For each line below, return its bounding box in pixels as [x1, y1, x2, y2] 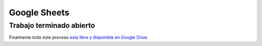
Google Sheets [9, 7, 70, 18]
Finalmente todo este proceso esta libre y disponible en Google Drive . [9, 34, 148, 40]
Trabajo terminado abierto [9, 21, 95, 30]
